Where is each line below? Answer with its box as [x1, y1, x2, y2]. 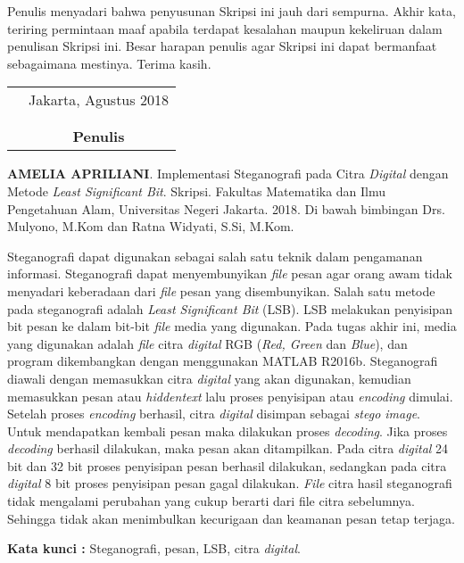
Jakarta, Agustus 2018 [29, 89, 169, 111]
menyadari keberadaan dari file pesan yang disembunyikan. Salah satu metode [7, 281, 435, 300]
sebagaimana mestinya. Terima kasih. [7, 54, 211, 72]
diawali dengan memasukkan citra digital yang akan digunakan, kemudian [7, 368, 411, 387]
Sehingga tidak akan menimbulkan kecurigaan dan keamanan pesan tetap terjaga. [7, 509, 455, 527]
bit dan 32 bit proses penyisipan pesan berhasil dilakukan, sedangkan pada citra [7, 456, 447, 475]
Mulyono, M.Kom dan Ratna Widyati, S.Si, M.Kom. [7, 217, 294, 236]
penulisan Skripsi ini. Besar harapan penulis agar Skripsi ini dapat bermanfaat [7, 37, 437, 55]
